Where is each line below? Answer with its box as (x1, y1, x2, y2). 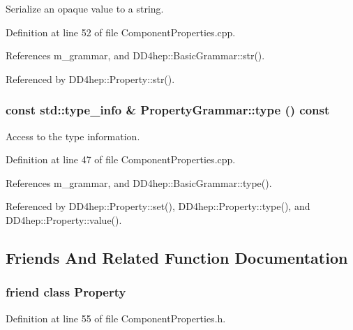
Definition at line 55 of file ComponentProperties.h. (6, 310, 226, 325)
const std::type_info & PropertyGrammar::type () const (6, 101, 330, 119)
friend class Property (6, 283, 126, 301)
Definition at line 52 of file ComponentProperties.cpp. (6, 24, 236, 39)
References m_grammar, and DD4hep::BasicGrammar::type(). (6, 175, 272, 190)
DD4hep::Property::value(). (6, 212, 122, 227)
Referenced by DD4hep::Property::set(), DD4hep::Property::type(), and (6, 199, 310, 213)
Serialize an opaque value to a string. (6, 1, 164, 15)
